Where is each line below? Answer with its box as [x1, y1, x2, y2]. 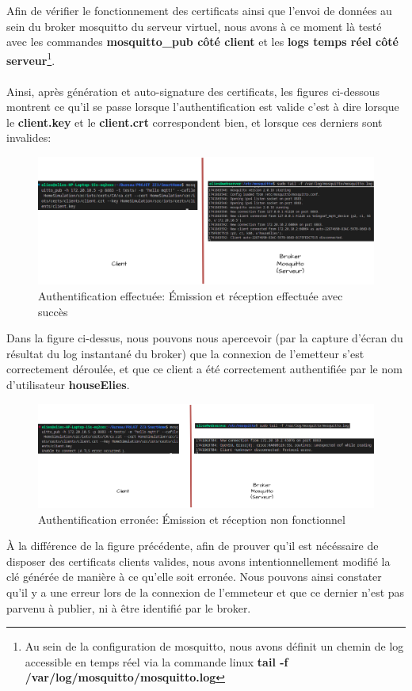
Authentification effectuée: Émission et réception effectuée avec [38, 288, 343, 304]
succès [38, 303, 68, 319]
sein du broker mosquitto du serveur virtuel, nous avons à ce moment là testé [6, 17, 382, 34]
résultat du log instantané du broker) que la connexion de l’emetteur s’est [6, 345, 364, 361]
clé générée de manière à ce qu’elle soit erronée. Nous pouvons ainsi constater [6, 568, 382, 585]
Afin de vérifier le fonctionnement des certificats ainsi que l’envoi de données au [6, 2, 392, 18]
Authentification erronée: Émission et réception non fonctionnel [38, 510, 345, 527]
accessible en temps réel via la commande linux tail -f [25, 653, 288, 670]
